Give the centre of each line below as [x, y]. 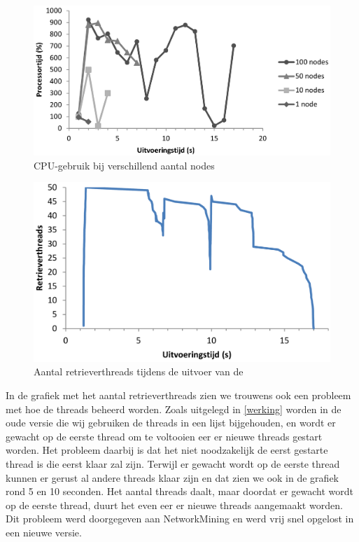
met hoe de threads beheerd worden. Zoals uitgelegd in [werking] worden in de [174, 409]
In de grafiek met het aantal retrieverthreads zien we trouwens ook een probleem [178, 395]
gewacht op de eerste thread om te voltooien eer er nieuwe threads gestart [164, 436]
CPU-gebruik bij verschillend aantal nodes [124, 165]
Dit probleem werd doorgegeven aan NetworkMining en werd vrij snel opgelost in [180, 519]
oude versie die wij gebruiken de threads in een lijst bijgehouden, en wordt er [171, 423]
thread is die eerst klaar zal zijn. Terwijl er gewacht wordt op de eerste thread [173, 463]
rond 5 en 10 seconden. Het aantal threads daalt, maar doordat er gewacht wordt [179, 491]
